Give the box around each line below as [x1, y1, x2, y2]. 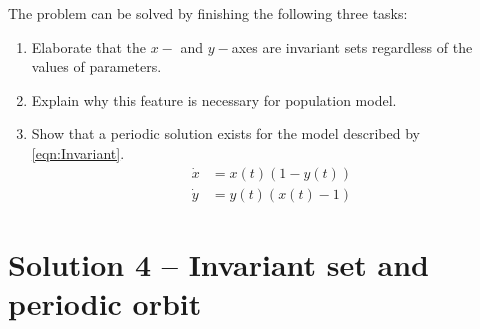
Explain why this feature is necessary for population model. [31, 89, 397, 110]
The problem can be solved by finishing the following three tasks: [8, 3, 408, 23]
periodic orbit [8, 283, 202, 323]
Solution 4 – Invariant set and [8, 243, 429, 284]
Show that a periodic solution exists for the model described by [31, 123, 420, 144]
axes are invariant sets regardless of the [231, 36, 473, 57]
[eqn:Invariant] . [31, 142, 125, 163]
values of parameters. [31, 56, 162, 77]
